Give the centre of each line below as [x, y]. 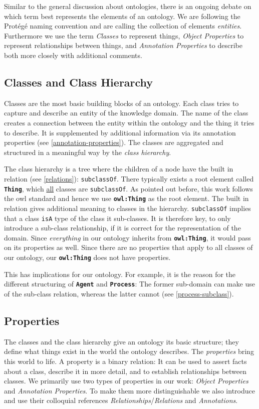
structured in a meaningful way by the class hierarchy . [88, 152]
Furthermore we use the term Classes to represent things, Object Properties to [124, 35]
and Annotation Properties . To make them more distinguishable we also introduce [129, 390]
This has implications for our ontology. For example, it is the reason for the [120, 274]
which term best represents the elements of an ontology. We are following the [122, 16]
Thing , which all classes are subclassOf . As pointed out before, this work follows [128, 188]
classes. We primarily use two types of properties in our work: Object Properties [126, 381]
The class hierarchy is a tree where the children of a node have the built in [119, 169]
